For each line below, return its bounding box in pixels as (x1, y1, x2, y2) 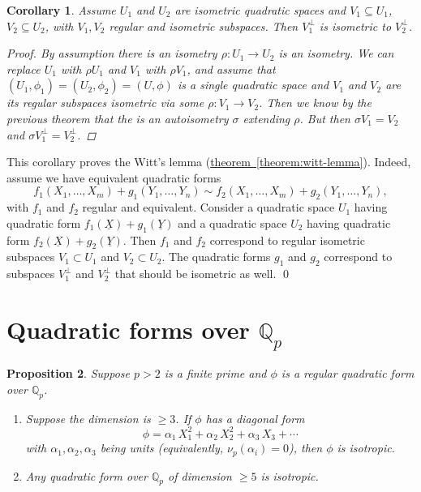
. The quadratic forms (161, 248, 271, 265)
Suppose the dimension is (25, 409, 151, 426)
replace (6, 60, 41, 77)
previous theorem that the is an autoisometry (6, 109, 229, 126)
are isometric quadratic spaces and (174, 2, 346, 18)
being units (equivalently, (100, 439, 224, 456)
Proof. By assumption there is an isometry (6, 45, 217, 62)
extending (243, 109, 290, 126)
